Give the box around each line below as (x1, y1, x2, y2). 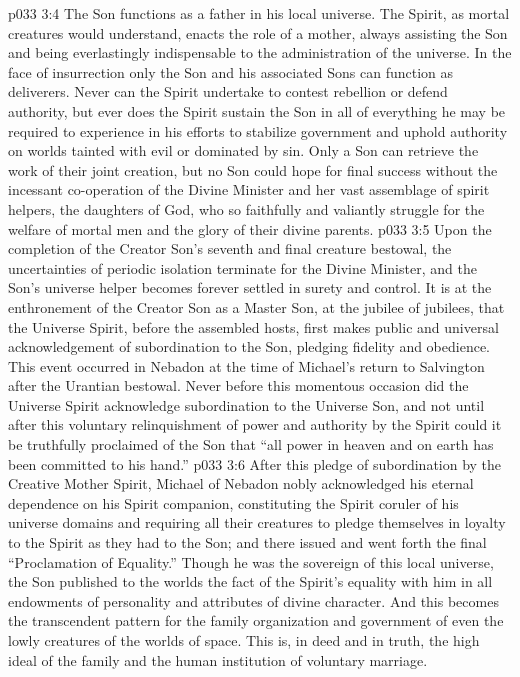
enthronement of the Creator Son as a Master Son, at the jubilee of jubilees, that (8, 296, 505, 317)
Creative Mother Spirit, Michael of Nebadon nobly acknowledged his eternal (8, 473, 474, 494)
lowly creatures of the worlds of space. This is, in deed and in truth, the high (8, 630, 480, 650)
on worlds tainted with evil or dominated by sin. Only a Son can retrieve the (8, 140, 479, 161)
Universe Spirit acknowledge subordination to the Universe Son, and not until (8, 394, 485, 415)
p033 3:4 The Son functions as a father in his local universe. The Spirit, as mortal (8, 3, 510, 23)
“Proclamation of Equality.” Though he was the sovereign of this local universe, (8, 551, 494, 572)
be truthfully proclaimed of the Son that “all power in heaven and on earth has (8, 434, 494, 455)
